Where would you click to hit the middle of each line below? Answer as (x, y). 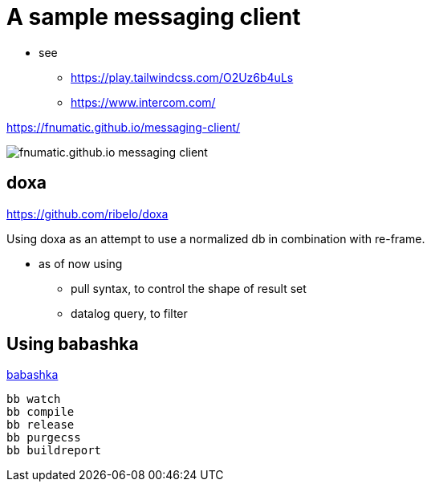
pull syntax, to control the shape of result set (189, 288)
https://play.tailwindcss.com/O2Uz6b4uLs (182, 77)
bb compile (41, 412)
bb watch (34, 399)
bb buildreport (54, 451)
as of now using (81, 263)
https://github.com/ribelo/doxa (87, 213)
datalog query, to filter (129, 313)
